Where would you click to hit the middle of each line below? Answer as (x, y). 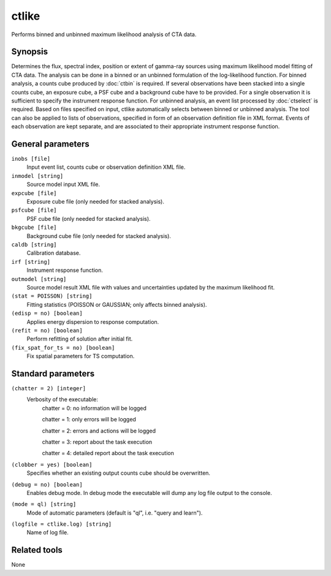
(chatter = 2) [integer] (48, 388)
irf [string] (31, 262)
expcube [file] (34, 193)
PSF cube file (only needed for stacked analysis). (89, 218)
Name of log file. (48, 532)
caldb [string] (34, 244)
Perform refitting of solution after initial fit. (80, 339)
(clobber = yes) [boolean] (52, 464)
